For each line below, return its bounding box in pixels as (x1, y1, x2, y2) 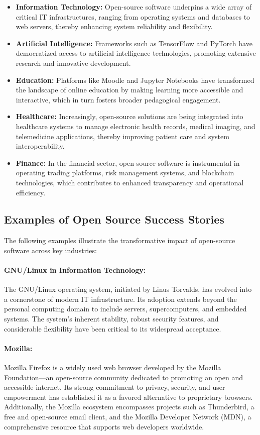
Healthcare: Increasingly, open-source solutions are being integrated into (16, 111, 243, 122)
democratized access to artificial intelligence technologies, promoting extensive (16, 48, 256, 58)
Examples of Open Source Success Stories (4, 211, 224, 227)
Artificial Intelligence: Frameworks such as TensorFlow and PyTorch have (16, 38, 252, 48)
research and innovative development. (16, 57, 131, 68)
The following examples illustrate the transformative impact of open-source (4, 235, 235, 246)
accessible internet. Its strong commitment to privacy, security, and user (4, 382, 225, 392)
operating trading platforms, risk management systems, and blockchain (16, 167, 234, 178)
